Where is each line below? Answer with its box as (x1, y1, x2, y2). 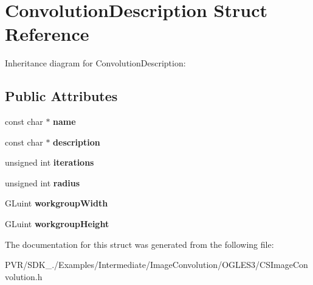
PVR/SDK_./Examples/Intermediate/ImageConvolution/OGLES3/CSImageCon (5, 258, 308, 271)
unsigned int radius (5, 176, 80, 189)
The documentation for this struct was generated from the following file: (5, 237, 274, 250)
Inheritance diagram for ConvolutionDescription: (5, 57, 186, 69)
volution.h (5, 270, 43, 283)
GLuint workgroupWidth (5, 197, 108, 209)
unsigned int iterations (5, 156, 94, 169)
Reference (5, 21, 89, 46)
